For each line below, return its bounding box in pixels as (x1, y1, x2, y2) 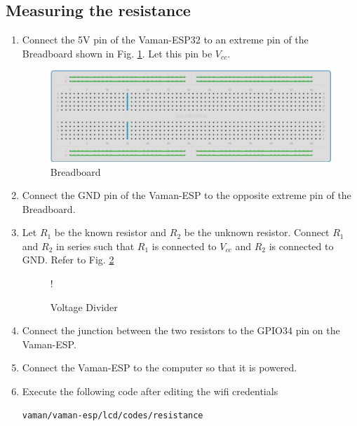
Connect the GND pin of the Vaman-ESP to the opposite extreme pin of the (22, 188, 351, 202)
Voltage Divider (50, 299, 118, 314)
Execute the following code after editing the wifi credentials (22, 384, 278, 399)
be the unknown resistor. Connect (184, 225, 330, 240)
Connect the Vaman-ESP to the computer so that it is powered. (22, 360, 297, 375)
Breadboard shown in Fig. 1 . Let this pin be (22, 46, 213, 60)
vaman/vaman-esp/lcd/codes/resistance (22, 410, 203, 420)
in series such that (56, 238, 135, 253)
